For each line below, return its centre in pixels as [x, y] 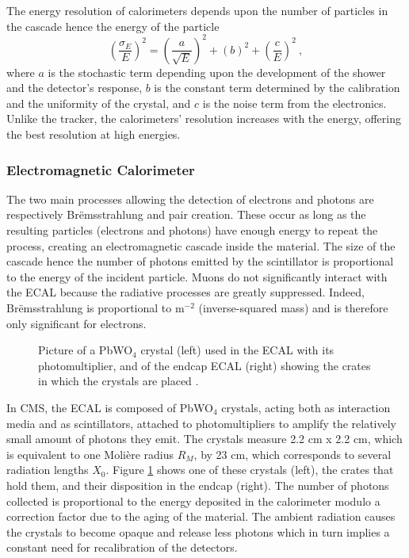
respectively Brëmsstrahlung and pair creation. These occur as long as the [186, 214]
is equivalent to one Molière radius [90, 454]
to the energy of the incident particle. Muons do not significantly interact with [197, 276]
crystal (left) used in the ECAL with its [237, 350]
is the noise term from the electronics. [294, 103]
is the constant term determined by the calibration [277, 88]
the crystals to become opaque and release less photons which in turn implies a [198, 531]
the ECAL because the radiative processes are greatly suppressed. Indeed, [185, 292]
